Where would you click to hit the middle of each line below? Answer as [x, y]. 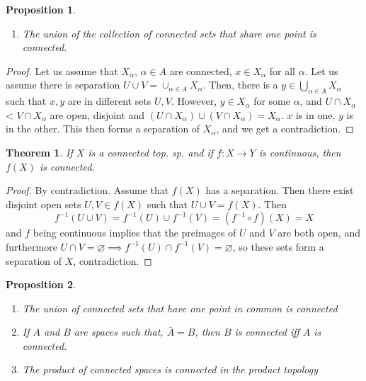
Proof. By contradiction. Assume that [87, 190]
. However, [194, 101]
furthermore [32, 246]
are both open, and [319, 233]
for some [272, 101]
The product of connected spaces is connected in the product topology [170, 369]
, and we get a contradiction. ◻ [285, 129]
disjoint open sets [44, 204]
